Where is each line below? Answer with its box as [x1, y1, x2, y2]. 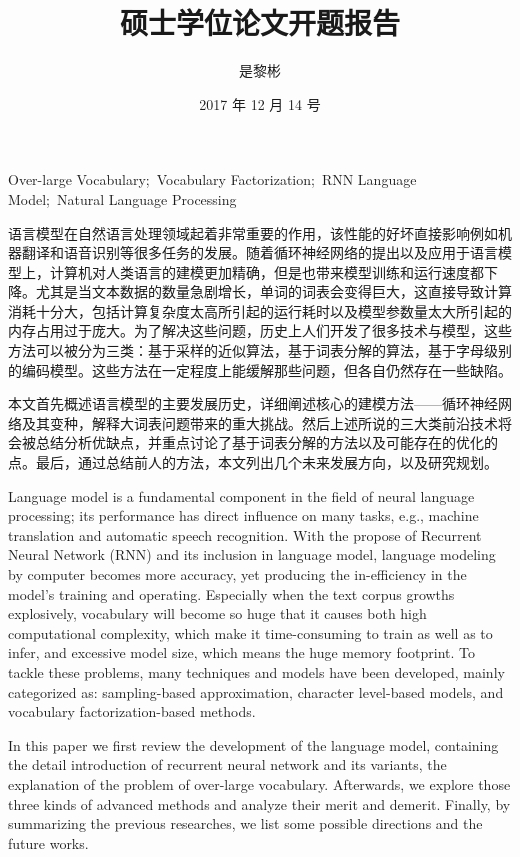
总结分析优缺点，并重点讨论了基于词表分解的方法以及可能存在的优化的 [35, 432, 498, 453]
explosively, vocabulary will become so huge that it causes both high [8, 603, 427, 624]
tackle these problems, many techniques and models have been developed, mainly [8, 661, 505, 682]
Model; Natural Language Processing [8, 188, 237, 209]
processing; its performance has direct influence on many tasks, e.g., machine [8, 505, 479, 526]
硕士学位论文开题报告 [119, 2, 400, 43]
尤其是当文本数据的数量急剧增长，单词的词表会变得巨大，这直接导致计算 [35, 281, 512, 302]
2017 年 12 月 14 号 [199, 93, 321, 114]
